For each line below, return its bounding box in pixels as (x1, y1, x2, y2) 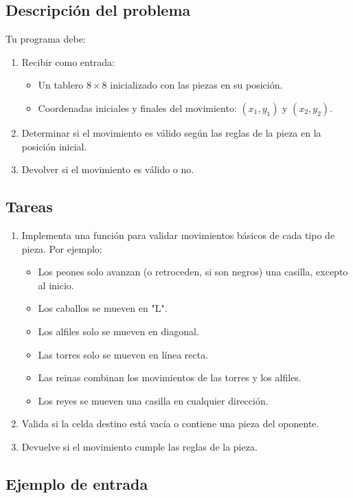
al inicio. (38, 278, 74, 292)
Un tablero (38, 78, 84, 92)
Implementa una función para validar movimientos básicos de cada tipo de (21, 227, 335, 242)
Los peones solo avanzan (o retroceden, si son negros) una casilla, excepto (38, 264, 348, 279)
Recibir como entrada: (21, 54, 115, 69)
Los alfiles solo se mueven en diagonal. (38, 324, 199, 338)
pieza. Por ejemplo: (21, 241, 102, 256)
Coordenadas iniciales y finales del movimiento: (38, 100, 237, 115)
